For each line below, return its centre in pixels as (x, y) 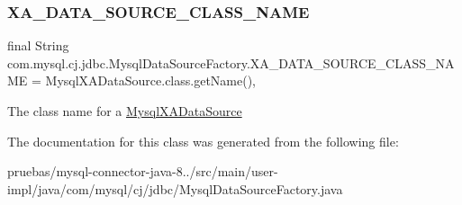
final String (38, 45)
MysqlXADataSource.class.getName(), (150, 80)
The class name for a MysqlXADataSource (125, 111)
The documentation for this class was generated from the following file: (203, 141)
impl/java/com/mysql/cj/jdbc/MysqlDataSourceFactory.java (175, 188)
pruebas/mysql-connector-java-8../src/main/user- (143, 171)
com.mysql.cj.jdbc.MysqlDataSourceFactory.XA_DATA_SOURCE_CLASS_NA (231, 62)
